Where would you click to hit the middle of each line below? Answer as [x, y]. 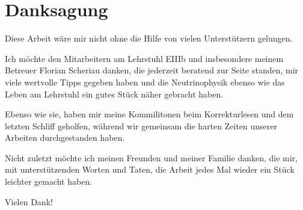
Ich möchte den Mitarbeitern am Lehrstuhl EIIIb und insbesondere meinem [144, 58]
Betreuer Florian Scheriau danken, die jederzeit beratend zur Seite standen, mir [152, 70]
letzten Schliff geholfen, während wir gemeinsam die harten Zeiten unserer [141, 125]
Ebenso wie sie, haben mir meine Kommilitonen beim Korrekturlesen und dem [149, 114]
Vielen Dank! [29, 201]
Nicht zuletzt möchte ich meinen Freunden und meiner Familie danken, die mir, [151, 157]
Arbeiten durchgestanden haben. [65, 137]
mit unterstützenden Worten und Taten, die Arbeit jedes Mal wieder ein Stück [150, 169]
